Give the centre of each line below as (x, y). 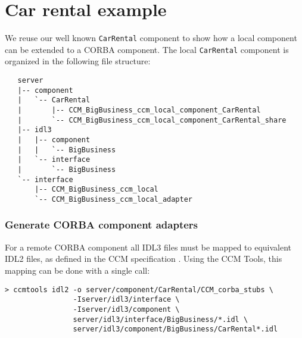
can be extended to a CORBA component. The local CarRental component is (147, 49)
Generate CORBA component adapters (102, 225)
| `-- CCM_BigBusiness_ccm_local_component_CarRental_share (152, 120)
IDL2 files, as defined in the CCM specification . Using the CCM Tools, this (144, 259)
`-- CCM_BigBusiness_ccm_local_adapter (113, 199)
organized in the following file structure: (78, 61)
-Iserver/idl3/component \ (126, 309)
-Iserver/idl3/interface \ (126, 300)
